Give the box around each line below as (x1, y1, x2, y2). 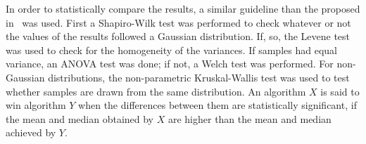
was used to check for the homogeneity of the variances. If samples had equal (6, 42, 337, 57)
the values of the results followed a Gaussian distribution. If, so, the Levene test (6, 29, 351, 44)
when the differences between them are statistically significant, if (78, 98, 357, 112)
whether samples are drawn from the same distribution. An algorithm (6, 84, 306, 98)
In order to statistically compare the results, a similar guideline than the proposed (6, 1, 360, 15)
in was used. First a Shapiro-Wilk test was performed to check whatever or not (6, 15, 351, 30)
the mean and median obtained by (6, 111, 154, 126)
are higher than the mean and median (168, 111, 332, 126)
